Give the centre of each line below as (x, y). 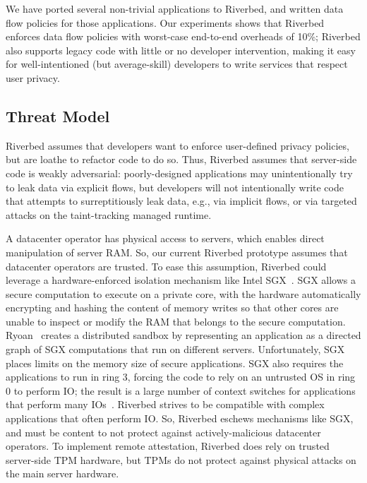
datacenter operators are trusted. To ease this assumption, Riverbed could (166, 266)
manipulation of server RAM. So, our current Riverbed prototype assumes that (177, 252)
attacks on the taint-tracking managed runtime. (109, 214)
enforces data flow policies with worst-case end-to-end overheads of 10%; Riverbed (183, 36)
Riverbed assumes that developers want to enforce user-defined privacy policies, (178, 145)
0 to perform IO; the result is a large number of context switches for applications (181, 390)
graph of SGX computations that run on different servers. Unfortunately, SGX (175, 349)
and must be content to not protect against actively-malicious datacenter (163, 432)
